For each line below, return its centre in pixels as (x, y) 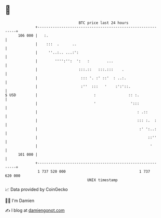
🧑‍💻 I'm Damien (20, 201)
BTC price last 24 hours (104, 23)
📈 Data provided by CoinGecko (37, 189)
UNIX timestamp (102, 180)
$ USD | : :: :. (72, 95)
